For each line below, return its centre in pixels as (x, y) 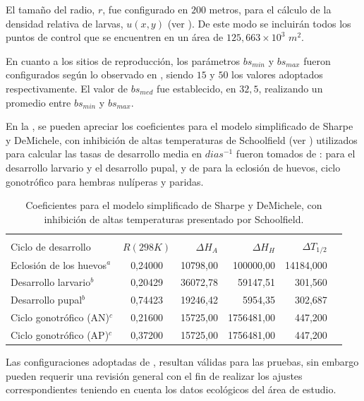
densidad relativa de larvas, (65, 23)
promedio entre (38, 102)
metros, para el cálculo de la (270, 9)
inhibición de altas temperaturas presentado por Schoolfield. (174, 219)
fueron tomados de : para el (296, 154)
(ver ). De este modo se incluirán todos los (259, 23)
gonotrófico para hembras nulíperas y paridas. (105, 181)
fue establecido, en (196, 88)
